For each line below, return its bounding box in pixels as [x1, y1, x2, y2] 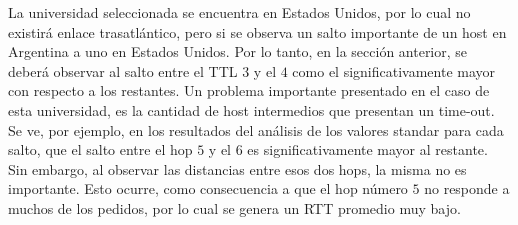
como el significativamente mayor [292, 60, 496, 81]
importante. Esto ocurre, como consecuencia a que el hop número [8, 178, 408, 199]
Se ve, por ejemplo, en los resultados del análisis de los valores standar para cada [8, 119, 504, 140]
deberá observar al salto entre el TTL [8, 60, 238, 81]
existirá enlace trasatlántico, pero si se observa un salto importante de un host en [8, 21, 507, 42]
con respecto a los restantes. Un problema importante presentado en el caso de [8, 80, 490, 101]
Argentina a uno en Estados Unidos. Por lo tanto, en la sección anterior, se [8, 41, 468, 62]
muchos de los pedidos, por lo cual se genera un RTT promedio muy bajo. [8, 197, 461, 218]
